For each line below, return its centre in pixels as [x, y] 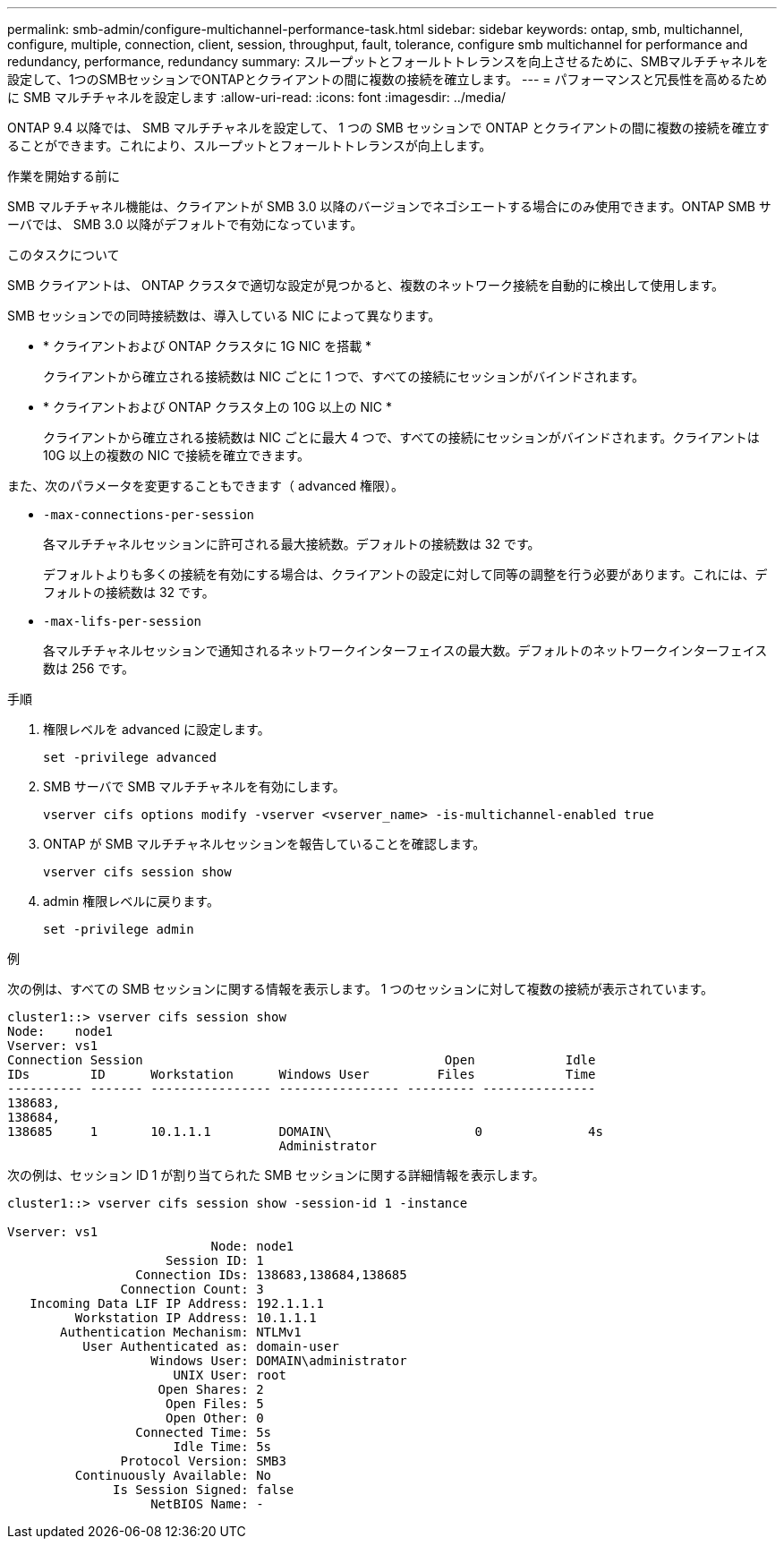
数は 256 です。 [89, 668]
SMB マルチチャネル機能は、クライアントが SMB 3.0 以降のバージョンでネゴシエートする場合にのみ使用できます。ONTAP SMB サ [389, 206]
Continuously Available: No [173, 1475]
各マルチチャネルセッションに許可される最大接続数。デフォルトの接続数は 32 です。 [292, 544]
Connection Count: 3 [192, 1289]
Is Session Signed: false [204, 1490]
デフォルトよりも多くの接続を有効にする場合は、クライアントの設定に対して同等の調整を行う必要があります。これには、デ [405, 574]
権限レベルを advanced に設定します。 [157, 729]
